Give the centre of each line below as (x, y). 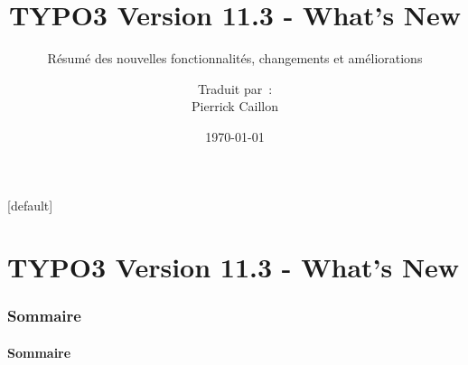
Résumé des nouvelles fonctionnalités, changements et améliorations (235, 58)
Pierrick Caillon (235, 106)
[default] (30, 205)
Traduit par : (235, 88)
